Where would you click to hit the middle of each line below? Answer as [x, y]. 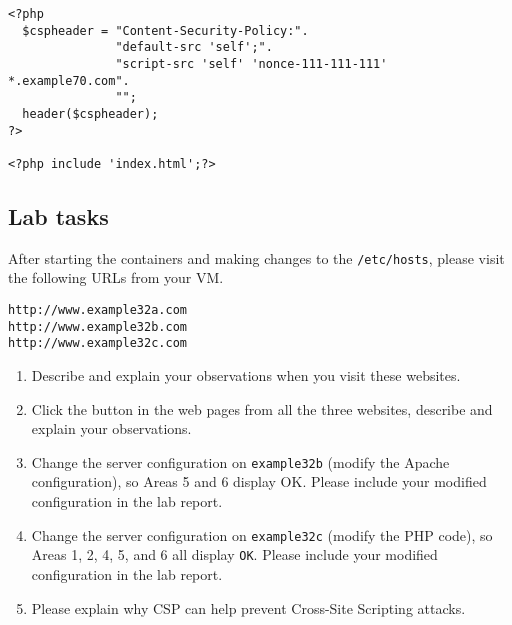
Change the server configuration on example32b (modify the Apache [240, 461]
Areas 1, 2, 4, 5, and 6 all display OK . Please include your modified [234, 554]
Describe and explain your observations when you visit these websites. [246, 374]
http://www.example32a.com [97, 310]
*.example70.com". [69, 80]
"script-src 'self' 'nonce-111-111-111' [251, 63]
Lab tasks [58, 215]
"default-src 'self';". [194, 47]
